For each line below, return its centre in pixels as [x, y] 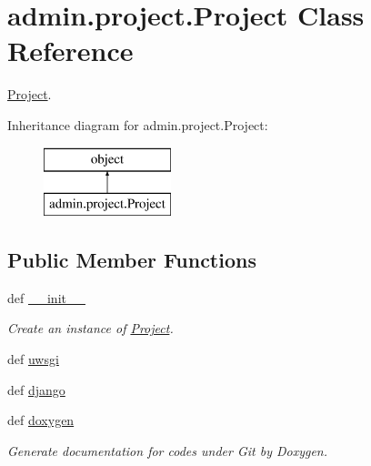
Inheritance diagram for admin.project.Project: [138, 124]
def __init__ [46, 297]
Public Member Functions [132, 260]
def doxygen [41, 420]
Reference [70, 51]
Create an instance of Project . [90, 328]
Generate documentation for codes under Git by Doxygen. [168, 450]
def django [36, 389]
